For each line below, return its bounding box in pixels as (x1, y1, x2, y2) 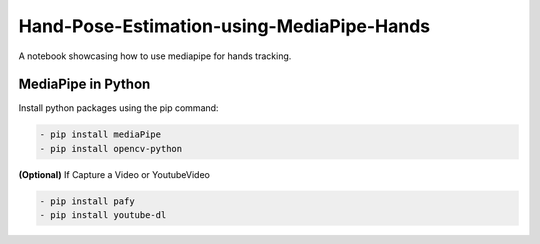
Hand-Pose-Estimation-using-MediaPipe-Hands (18, 15, 431, 37)
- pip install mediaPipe (39, 129, 162, 140)
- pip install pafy (39, 195, 135, 207)
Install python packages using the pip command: (18, 102, 219, 114)
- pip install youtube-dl (39, 210, 167, 221)
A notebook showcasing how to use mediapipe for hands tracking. (18, 50, 292, 62)
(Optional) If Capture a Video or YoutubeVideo (18, 168, 210, 180)
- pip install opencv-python (39, 143, 183, 154)
